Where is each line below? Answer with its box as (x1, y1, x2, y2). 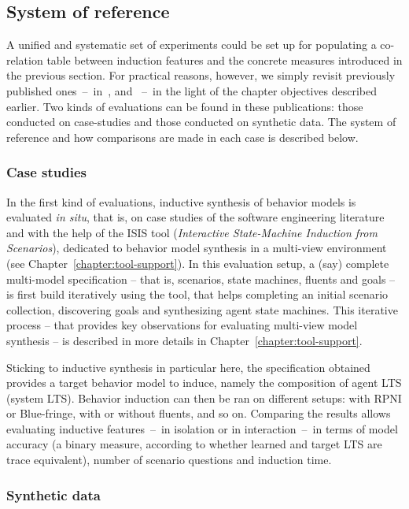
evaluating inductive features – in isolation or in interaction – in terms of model (6, 420, 398, 437)
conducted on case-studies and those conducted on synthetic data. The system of (6, 113, 396, 130)
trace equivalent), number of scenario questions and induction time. (6, 451, 332, 468)
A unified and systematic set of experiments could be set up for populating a (6, 36, 377, 53)
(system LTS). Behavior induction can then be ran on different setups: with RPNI (6, 389, 402, 406)
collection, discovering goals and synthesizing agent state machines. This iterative (6, 301, 398, 318)
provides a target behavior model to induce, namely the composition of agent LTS (6, 374, 402, 391)
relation (6, 51, 43, 68)
